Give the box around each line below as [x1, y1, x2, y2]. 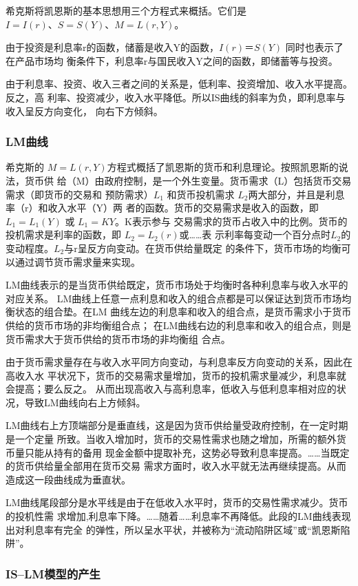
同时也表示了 [285, 40, 344, 54]
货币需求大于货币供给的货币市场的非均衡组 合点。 [6, 331, 231, 346]
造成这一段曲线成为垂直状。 [6, 472, 131, 486]
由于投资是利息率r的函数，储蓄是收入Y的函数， [6, 40, 219, 54]
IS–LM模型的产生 [6, 565, 101, 582]
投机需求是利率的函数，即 [6, 227, 121, 242]
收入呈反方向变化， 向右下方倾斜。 [6, 103, 163, 118]
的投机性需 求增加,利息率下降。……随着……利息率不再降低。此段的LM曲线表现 [6, 509, 351, 523]
